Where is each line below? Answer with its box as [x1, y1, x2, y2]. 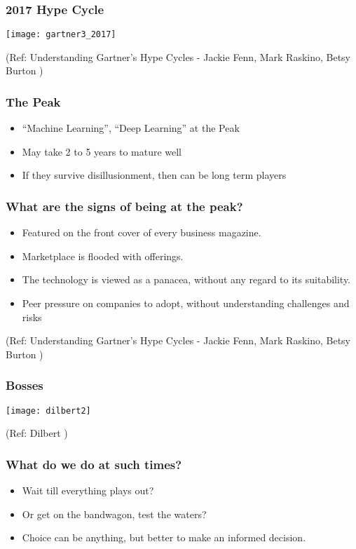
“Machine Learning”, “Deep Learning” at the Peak [22, 121, 240, 135]
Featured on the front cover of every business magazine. [22, 225, 261, 240]
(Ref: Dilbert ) [6, 426, 68, 440]
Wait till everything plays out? [22, 483, 154, 498]
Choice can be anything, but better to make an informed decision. [22, 530, 306, 545]
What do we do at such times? [6, 455, 182, 473]
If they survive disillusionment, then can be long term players [22, 168, 287, 182]
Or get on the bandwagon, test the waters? [22, 506, 207, 521]
